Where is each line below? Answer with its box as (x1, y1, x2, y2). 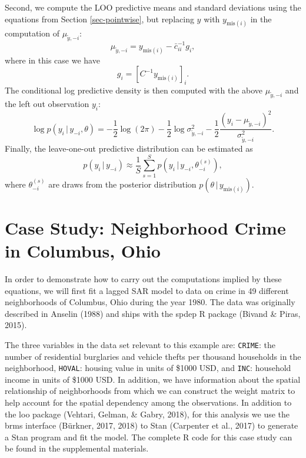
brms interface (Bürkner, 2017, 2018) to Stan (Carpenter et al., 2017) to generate (5, 419, 298, 432)
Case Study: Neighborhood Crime (5, 215, 286, 239)
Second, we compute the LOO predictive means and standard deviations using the (5, 1, 301, 13)
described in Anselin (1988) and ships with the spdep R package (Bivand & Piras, (5, 307, 301, 319)
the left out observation (5, 98, 89, 110)
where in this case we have (5, 54, 100, 66)
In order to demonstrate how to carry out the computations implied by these (5, 273, 282, 285)
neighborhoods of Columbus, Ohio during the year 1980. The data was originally (5, 296, 295, 308)
